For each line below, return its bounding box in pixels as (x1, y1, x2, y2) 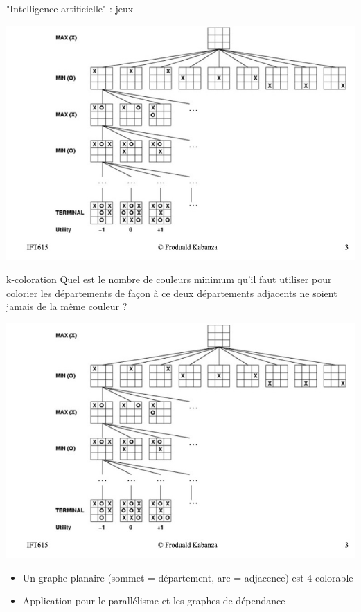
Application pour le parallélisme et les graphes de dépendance (22, 593, 285, 608)
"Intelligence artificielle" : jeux (6, 1, 134, 15)
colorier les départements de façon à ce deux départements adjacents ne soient (6, 285, 337, 300)
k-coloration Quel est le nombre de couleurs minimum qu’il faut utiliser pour (6, 272, 332, 287)
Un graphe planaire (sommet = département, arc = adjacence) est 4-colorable (22, 570, 353, 584)
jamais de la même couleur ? (6, 299, 127, 314)
